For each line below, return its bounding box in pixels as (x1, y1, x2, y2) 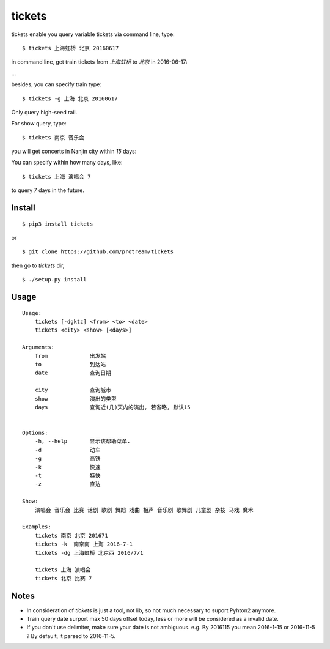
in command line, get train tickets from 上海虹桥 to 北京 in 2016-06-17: (11, 58, 188, 65)
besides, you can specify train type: (11, 81, 102, 88)
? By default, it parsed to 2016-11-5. (26, 632, 116, 639)
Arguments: (22, 344, 55, 351)
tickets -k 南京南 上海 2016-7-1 (34, 541, 133, 547)
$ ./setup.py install (22, 276, 87, 283)
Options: (22, 429, 48, 437)
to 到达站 (34, 361, 106, 368)
